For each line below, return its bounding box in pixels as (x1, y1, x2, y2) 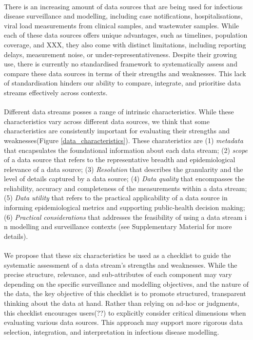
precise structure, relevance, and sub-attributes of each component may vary (4, 269, 232, 279)
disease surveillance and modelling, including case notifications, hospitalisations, (4, 11, 243, 21)
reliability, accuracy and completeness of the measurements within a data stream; (4, 183, 247, 193)
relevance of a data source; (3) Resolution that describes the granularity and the (4, 164, 243, 174)
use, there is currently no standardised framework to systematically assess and (4, 59, 237, 69)
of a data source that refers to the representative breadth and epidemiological (4, 154, 235, 165)
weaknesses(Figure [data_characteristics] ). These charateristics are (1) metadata (4, 135, 243, 145)
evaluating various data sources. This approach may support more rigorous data (4, 317, 243, 327)
